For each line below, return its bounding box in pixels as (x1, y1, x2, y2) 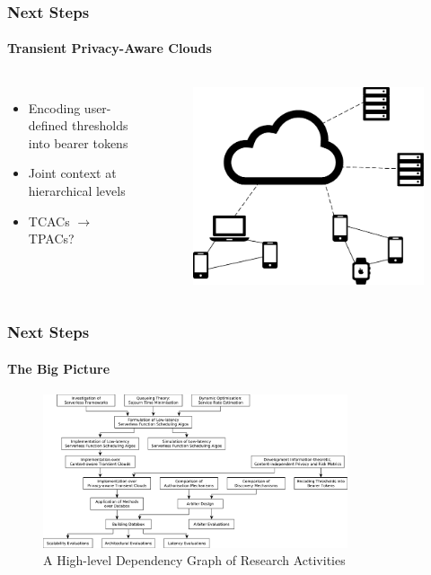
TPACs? (28, 229, 75, 248)
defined (28, 116, 68, 135)
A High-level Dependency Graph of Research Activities (43, 551, 346, 570)
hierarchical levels (28, 181, 126, 200)
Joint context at (28, 164, 117, 182)
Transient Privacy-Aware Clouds (7, 39, 212, 57)
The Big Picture (7, 358, 110, 377)
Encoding (28, 98, 81, 117)
